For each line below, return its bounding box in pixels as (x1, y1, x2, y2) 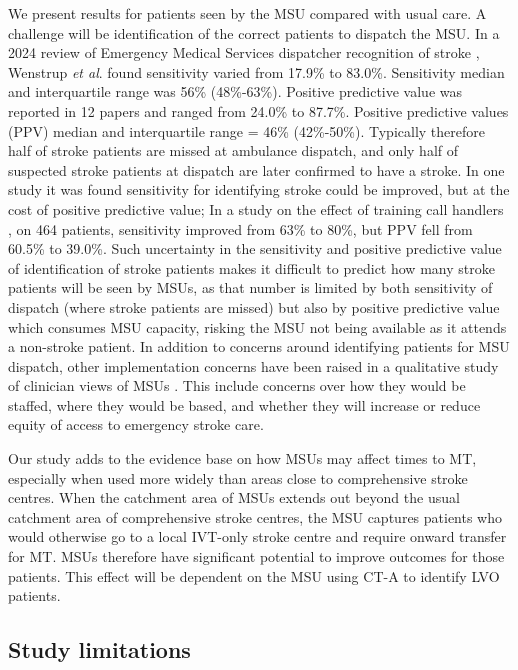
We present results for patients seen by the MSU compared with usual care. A (8, 3, 487, 23)
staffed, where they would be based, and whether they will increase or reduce (8, 394, 481, 415)
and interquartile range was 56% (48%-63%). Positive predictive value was (8, 81, 462, 102)
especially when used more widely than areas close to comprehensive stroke (8, 467, 468, 488)
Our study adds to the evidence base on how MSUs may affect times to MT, (8, 448, 477, 469)
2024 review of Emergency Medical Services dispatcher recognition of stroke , (8, 42, 480, 63)
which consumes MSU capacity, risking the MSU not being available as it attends (8, 316, 507, 337)
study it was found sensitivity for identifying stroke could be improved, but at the (8, 179, 510, 200)
